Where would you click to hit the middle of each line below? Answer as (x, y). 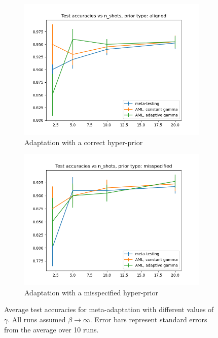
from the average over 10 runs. (51, 329)
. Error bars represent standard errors (149, 319)
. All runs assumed (37, 319)
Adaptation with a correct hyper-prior (84, 142)
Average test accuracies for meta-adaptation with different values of (109, 309)
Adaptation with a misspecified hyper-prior (91, 292)
